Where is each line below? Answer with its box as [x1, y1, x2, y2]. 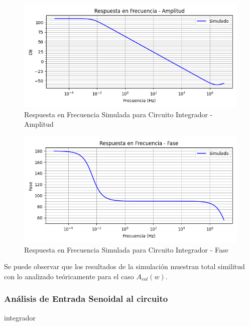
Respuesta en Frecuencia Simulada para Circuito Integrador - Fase [24, 244, 228, 255]
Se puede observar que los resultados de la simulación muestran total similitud [4, 261, 245, 272]
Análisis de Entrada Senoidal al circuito [4, 292, 168, 305]
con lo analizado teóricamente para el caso [4, 271, 134, 281]
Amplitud [24, 119, 54, 129]
